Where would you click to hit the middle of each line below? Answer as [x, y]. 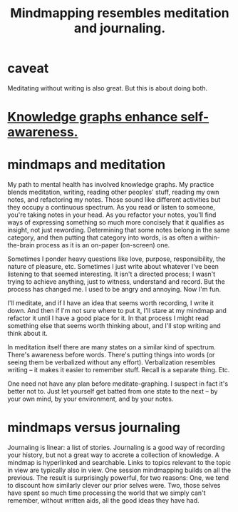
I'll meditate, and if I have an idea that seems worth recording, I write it [111, 303]
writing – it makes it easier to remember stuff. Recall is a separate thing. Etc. [119, 370]
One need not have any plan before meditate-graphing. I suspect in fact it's [118, 384]
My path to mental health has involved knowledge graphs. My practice [111, 185]
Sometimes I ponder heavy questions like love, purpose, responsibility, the [117, 259]
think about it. [27, 334]
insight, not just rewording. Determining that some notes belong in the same [119, 230]
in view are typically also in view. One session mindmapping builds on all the [119, 470]
